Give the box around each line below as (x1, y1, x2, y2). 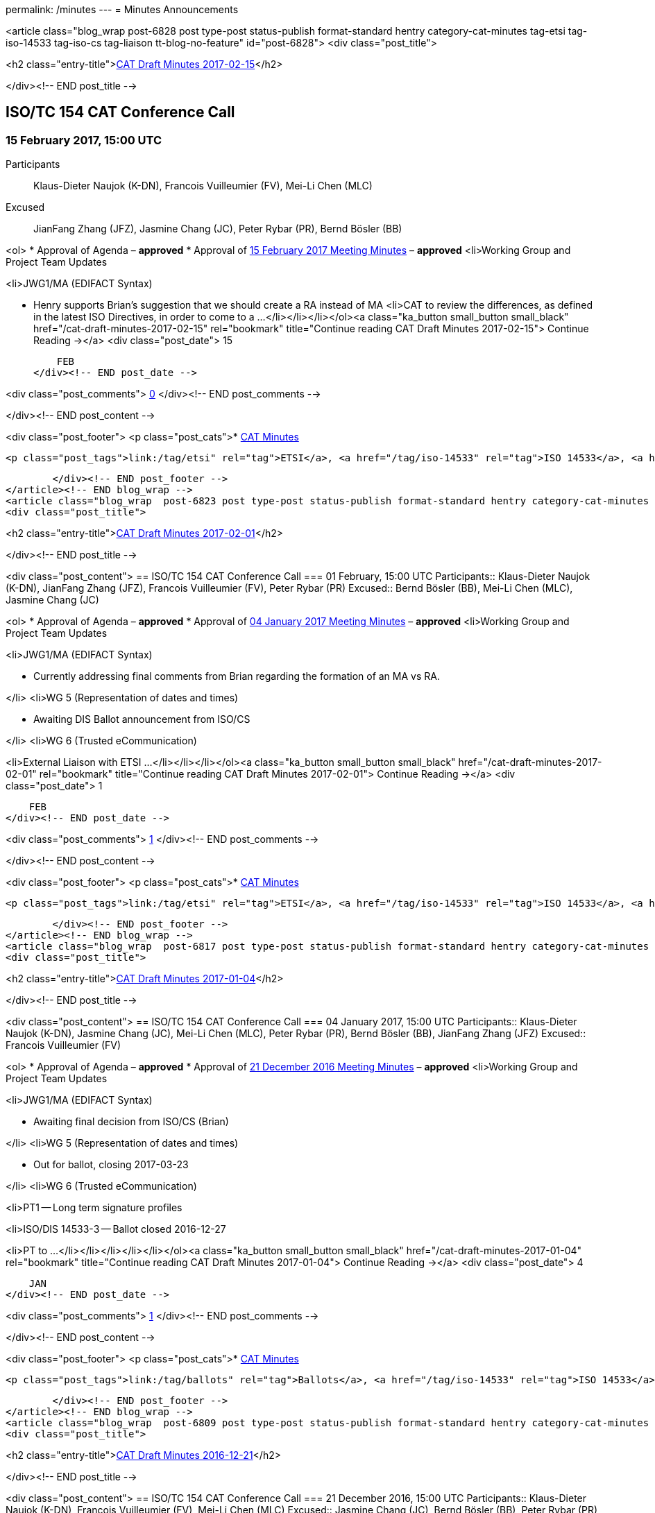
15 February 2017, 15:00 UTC (6, 133, 162, 147)
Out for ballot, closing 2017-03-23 (33, 1159, 189, 1171)
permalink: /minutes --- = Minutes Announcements (6, 3, 239, 15)
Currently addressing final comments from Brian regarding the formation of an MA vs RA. (33, 670, 440, 683)
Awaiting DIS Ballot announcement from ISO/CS (33, 713, 250, 726)
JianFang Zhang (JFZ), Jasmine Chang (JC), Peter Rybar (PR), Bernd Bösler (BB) (33, 223, 402, 235)
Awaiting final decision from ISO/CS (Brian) (33, 1115, 229, 1128)
